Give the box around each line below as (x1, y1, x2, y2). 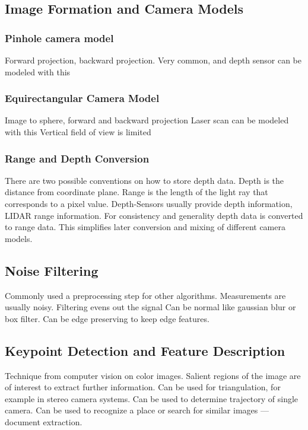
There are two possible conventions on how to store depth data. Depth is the (5, 174, 284, 186)
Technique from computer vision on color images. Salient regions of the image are (5, 369, 301, 381)
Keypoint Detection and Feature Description (5, 341, 285, 359)
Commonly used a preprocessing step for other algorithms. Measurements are (5, 289, 286, 301)
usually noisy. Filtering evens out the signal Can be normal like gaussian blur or (5, 301, 296, 313)
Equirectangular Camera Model (5, 91, 160, 106)
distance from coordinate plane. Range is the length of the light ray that (5, 186, 268, 198)
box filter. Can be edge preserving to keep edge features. (5, 312, 209, 324)
